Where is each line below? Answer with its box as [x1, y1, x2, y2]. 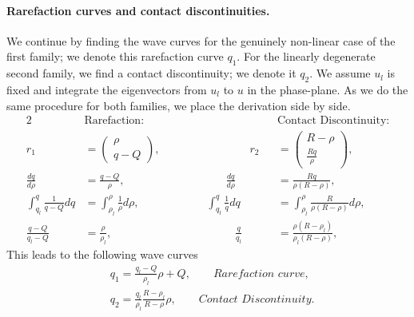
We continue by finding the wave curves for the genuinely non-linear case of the [6, 32, 396, 49]
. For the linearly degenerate [237, 48, 376, 65]
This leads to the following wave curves [6, 246, 198, 262]
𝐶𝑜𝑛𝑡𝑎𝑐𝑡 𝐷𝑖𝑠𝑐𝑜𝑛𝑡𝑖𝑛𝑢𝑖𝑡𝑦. [198, 293, 315, 305]
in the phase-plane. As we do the [247, 81, 408, 97]
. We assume [309, 65, 371, 81]
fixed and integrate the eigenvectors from [6, 81, 207, 97]
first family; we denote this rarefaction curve [6, 48, 224, 65]
